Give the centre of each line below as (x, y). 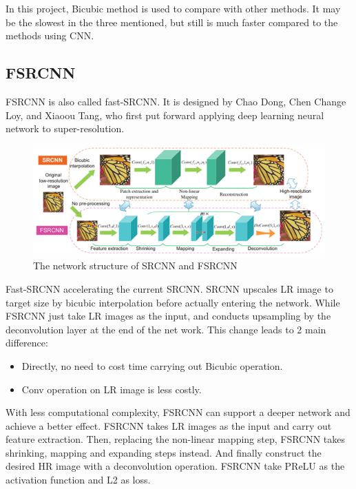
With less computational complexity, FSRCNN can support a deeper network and (178, 412)
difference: (27, 343)
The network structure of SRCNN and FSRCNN (135, 266)
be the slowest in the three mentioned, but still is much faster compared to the (172, 22)
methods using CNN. (50, 35)
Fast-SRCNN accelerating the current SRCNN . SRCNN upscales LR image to (169, 288)
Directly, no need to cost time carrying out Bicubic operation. (152, 365)
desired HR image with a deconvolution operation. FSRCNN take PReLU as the (175, 466)
